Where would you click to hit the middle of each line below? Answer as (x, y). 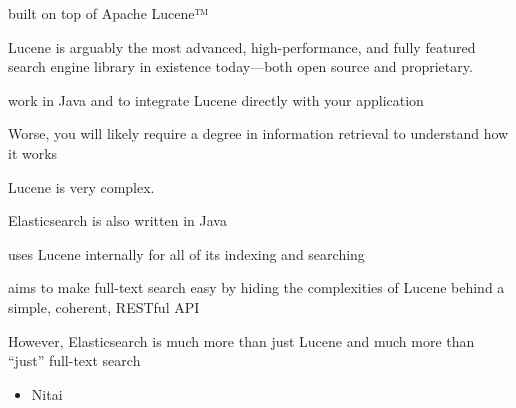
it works (33, 152)
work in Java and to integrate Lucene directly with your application (216, 99)
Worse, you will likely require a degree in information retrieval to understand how (258, 133)
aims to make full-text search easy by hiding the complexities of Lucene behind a (256, 287)
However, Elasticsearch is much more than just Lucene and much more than (241, 340)
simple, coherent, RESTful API (104, 306)
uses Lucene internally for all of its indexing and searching (186, 253)
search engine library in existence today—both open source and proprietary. (240, 66)
